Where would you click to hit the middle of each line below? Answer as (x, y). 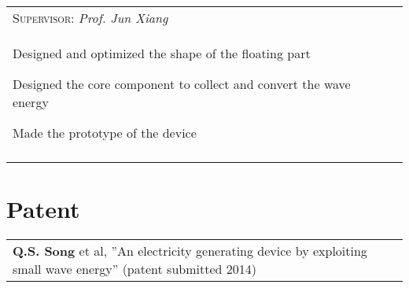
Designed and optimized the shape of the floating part (162, 53)
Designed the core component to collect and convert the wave (182, 84)
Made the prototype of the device (105, 133)
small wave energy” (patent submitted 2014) (134, 269)
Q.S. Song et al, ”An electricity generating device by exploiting (190, 251)
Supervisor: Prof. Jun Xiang (90, 18)
